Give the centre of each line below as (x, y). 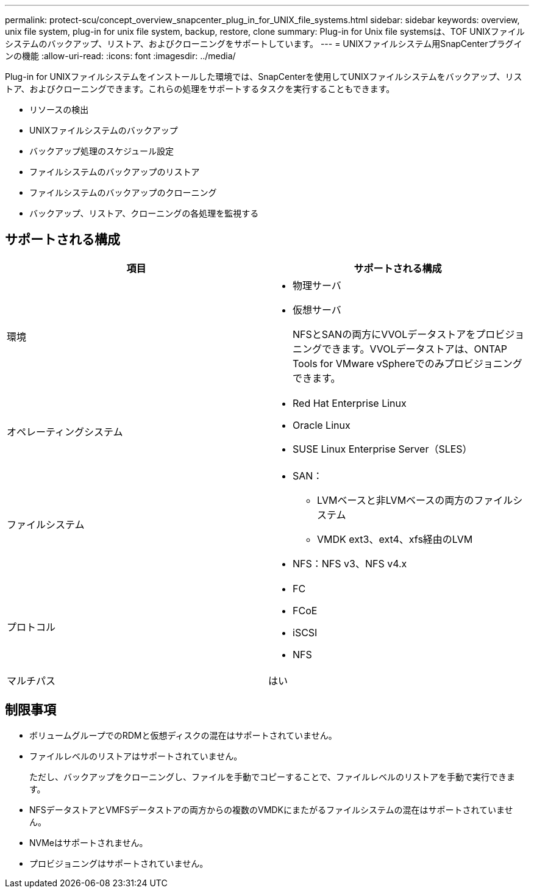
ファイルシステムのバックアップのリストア (115, 172)
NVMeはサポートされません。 (89, 842)
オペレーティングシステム (65, 432)
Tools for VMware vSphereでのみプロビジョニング (408, 363)
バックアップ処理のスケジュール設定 (102, 151)
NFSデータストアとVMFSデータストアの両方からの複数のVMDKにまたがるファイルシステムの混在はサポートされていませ (271, 809)
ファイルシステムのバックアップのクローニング (123, 192)
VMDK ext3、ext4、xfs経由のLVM (395, 539)
